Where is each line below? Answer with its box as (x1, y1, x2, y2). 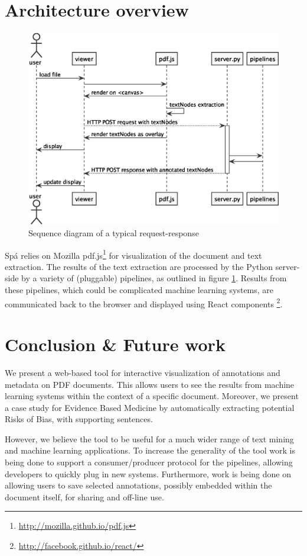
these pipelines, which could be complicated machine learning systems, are (5, 283, 274, 295)
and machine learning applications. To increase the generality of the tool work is (5, 444, 295, 457)
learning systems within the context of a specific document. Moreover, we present (5, 390, 299, 402)
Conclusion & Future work (5, 332, 226, 356)
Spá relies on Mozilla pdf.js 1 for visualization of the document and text (5, 247, 262, 261)
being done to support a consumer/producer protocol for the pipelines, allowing (5, 456, 293, 468)
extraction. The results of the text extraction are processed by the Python (5, 260, 273, 272)
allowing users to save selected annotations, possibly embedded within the (5, 479, 272, 491)
